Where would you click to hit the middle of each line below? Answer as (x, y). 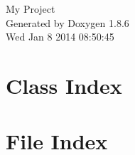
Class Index (64, 85)
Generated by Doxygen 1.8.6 (67, 22)
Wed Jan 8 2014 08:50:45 (60, 37)
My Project (31, 9)
